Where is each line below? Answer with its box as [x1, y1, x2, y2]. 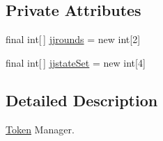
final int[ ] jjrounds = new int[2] [6, 32, 141, 47]
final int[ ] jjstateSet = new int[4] [6, 55, 146, 69]
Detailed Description [6, 89, 158, 110]
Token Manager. [6, 122, 75, 136]
